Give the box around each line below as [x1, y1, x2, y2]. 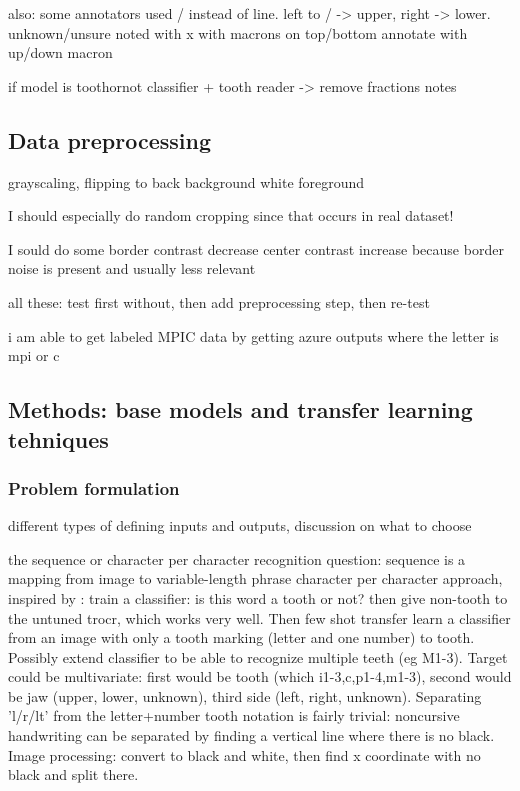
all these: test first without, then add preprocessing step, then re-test [8, 291, 430, 312]
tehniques [8, 423, 109, 454]
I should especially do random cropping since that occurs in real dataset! [8, 205, 454, 226]
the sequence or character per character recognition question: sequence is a [8, 548, 466, 569]
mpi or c [8, 345, 60, 366]
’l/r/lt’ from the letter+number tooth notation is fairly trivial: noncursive [8, 705, 460, 726]
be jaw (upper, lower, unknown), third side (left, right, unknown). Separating [8, 685, 482, 706]
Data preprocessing [8, 124, 212, 155]
